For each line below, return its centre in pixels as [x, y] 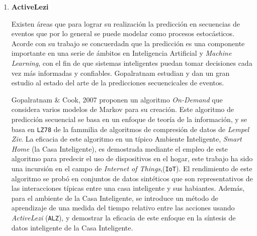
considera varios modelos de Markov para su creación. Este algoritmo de [122, 109]
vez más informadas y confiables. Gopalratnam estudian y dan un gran [120, 73]
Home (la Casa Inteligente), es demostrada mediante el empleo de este [119, 148]
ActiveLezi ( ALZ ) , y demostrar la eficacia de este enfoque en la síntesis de [123, 217]
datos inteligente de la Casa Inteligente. [72, 227]
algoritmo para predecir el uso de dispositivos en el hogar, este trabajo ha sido [132, 158]
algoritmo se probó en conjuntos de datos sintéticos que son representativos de [132, 178]
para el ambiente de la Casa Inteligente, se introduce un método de [115, 198]
